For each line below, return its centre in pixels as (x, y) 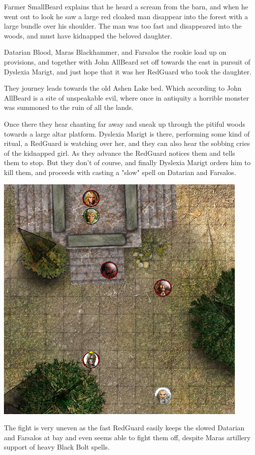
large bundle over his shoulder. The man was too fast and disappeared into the (123, 26)
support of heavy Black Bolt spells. (57, 447)
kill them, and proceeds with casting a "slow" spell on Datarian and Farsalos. (120, 172)
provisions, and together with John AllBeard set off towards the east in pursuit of (127, 61)
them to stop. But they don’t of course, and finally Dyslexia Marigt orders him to (127, 162)
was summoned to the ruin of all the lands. (69, 107)
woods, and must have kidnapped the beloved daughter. (88, 35)
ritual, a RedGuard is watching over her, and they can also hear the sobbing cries (127, 143)
